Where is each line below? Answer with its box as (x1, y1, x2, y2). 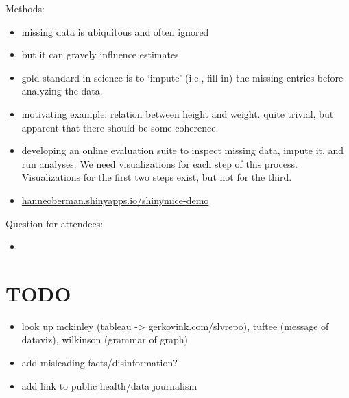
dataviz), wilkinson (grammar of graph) (21, 332, 188, 347)
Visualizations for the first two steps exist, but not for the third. (21, 170, 292, 184)
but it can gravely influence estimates (21, 47, 179, 62)
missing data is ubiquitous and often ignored (21, 24, 209, 38)
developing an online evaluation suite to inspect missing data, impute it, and (21, 143, 344, 158)
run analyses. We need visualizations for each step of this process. (21, 156, 298, 171)
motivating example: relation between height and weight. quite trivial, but (21, 106, 334, 121)
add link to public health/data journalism (21, 378, 197, 393)
